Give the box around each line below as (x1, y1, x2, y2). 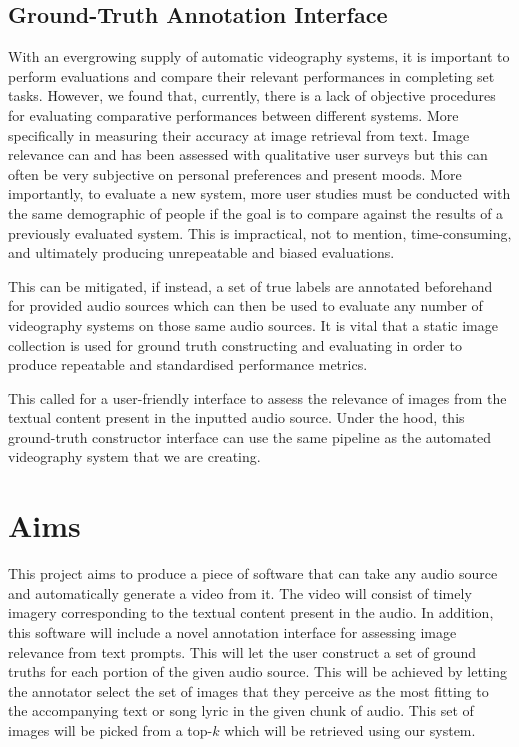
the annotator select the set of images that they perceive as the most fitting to (8, 680, 489, 701)
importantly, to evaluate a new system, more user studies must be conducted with (8, 183, 511, 204)
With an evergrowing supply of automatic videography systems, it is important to (8, 46, 510, 67)
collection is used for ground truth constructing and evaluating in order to (8, 334, 462, 355)
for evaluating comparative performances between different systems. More (8, 104, 459, 125)
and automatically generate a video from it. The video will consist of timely (8, 582, 472, 603)
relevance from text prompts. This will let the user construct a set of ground (8, 641, 477, 662)
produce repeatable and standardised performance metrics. (8, 354, 368, 375)
